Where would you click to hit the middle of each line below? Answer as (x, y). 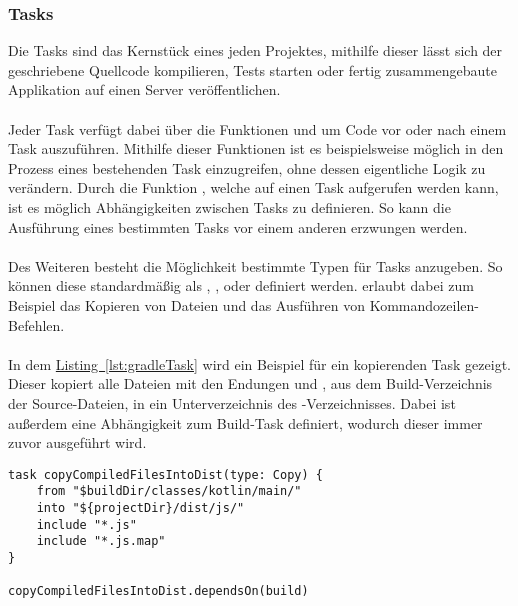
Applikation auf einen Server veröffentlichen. (144, 89)
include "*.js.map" (101, 541)
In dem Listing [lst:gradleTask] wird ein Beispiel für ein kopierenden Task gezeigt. (259, 363)
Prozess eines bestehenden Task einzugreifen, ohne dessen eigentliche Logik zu (247, 167)
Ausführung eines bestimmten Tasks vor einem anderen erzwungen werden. (238, 226)
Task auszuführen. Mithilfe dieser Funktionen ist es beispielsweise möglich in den (256, 148)
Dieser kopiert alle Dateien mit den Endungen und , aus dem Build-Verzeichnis (250, 383)
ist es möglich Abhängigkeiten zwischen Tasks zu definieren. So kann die (229, 206)
